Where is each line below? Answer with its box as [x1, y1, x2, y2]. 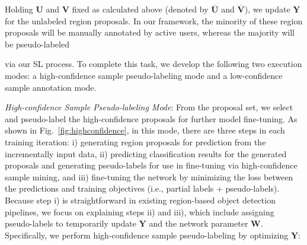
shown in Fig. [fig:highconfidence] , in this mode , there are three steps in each [5, 124, 285, 136]
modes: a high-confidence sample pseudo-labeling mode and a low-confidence [5, 69, 283, 81]
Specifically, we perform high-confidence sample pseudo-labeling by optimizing [5, 228, 289, 241]
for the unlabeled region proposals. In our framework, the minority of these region [5, 14, 303, 27]
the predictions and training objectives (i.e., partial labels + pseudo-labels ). [5, 182, 280, 195]
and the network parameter [149, 217, 248, 230]
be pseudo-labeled [5, 37, 69, 50]
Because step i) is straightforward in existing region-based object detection [5, 193, 276, 206]
